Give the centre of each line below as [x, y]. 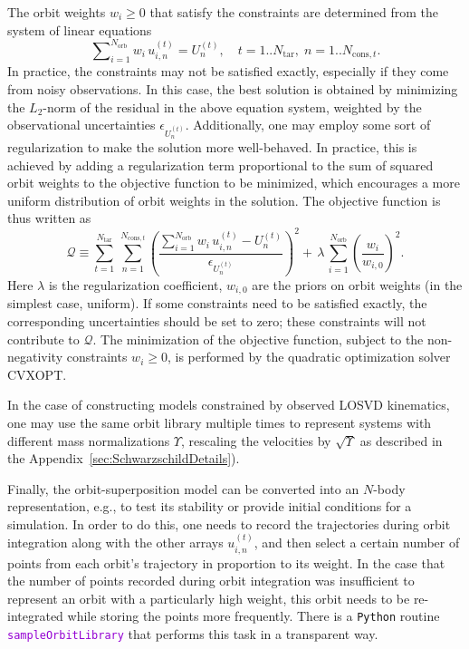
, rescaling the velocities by [256, 440]
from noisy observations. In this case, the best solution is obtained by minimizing [233, 89]
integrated [35, 616]
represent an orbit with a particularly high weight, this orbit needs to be [209, 598]
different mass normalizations [89, 440]
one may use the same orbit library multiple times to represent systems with [220, 422]
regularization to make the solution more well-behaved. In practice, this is [212, 147]
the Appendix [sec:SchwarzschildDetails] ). [124, 458]
